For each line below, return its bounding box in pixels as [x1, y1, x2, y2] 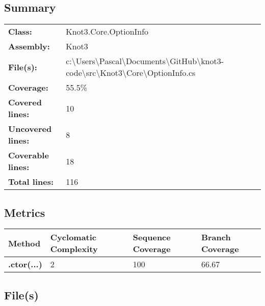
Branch [201, 231, 231, 243]
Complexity [50, 243, 98, 255]
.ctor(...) [8, 258, 42, 270]
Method [8, 237, 41, 249]
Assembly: [8, 40, 50, 52]
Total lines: [8, 176, 54, 188]
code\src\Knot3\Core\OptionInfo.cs [66, 67, 196, 79]
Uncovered [8, 123, 52, 135]
